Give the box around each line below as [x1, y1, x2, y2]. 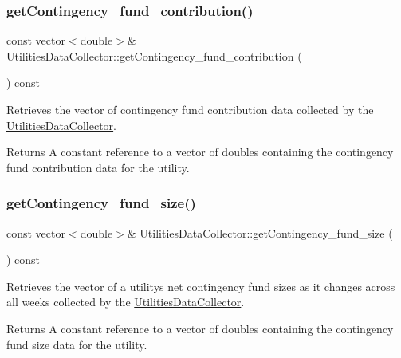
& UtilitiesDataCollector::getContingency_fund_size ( [127, 224, 393, 241]
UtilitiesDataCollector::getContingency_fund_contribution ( [6, 47, 302, 64]
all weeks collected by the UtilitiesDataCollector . [6, 293, 245, 310]
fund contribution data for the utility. [6, 159, 190, 175]
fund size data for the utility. [6, 336, 147, 352]
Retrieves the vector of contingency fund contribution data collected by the [6, 101, 374, 117]
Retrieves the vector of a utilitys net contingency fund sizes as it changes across [6, 277, 395, 294]
